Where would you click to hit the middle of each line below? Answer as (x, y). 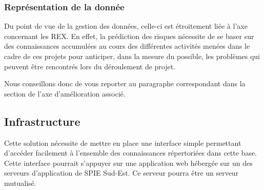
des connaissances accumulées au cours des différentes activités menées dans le (127, 46)
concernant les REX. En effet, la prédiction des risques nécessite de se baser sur (129, 36)
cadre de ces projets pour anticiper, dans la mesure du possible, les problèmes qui (132, 56)
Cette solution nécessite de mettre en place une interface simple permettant (123, 142)
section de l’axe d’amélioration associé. (65, 93)
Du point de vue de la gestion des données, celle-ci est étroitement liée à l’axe (126, 26)
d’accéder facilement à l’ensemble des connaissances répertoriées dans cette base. (131, 153)
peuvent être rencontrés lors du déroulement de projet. (90, 66)
